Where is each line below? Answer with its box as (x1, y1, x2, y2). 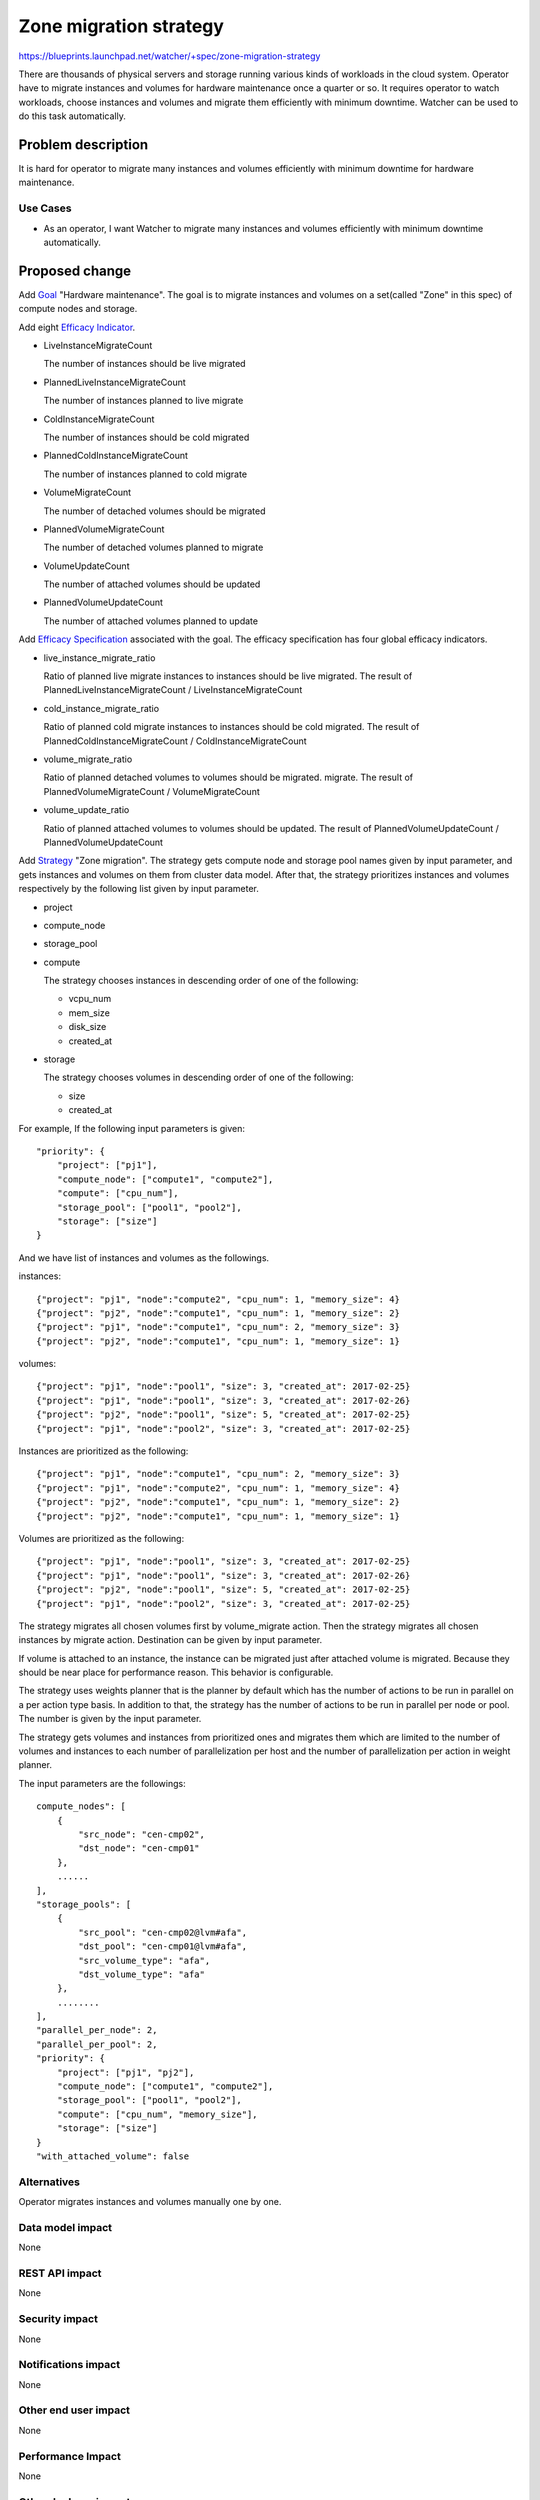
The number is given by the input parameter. (18, 1713, 202, 1725)
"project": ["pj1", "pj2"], (56, 2066, 195, 2078)
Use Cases (18, 201, 72, 215)
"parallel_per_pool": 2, (36, 2038, 158, 2050)
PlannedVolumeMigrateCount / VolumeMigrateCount (43, 785, 260, 797)
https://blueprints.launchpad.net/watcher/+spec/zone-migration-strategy (18, 50, 321, 62)
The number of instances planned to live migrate (43, 395, 244, 407)
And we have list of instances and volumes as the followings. (18, 1251, 270, 1264)
